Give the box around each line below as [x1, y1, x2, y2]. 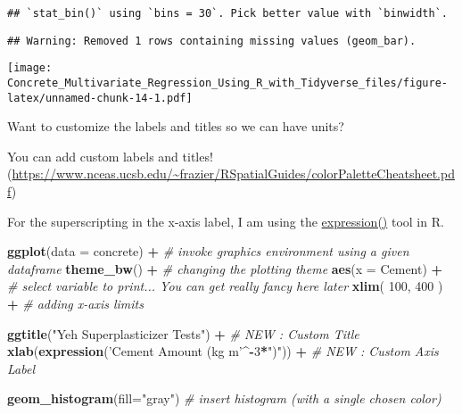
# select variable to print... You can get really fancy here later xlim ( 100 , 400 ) [7, 277, 443, 295]
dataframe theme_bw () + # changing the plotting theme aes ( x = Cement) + [7, 259, 443, 277]
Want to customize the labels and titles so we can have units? [7, 117, 344, 136]
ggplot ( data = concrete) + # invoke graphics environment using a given [7, 242, 409, 261]
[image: [7, 62, 53, 75]
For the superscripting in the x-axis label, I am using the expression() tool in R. [7, 211, 444, 230]
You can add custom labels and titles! [7, 146, 213, 165]
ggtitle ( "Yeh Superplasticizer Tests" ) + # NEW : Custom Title [7, 324, 359, 343]
